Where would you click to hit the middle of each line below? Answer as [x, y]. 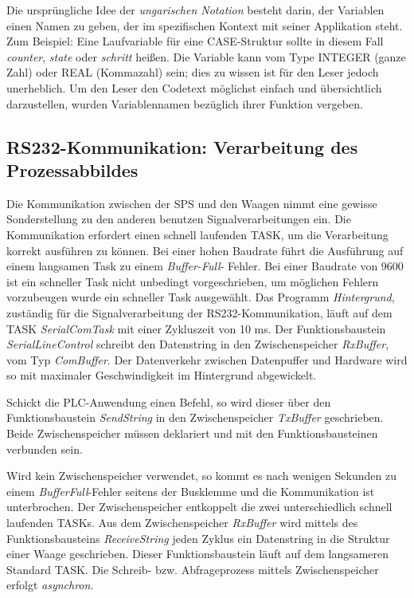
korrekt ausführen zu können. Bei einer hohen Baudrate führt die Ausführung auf [205, 250]
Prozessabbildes [72, 169]
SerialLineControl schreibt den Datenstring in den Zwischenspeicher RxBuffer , [198, 344]
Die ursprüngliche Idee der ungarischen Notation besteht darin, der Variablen [195, 10]
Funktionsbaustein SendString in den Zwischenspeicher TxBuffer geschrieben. [195, 417]
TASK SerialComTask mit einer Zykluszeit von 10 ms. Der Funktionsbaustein [196, 328]
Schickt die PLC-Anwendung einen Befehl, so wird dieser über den [169, 401]
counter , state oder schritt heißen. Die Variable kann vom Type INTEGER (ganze [206, 56]
